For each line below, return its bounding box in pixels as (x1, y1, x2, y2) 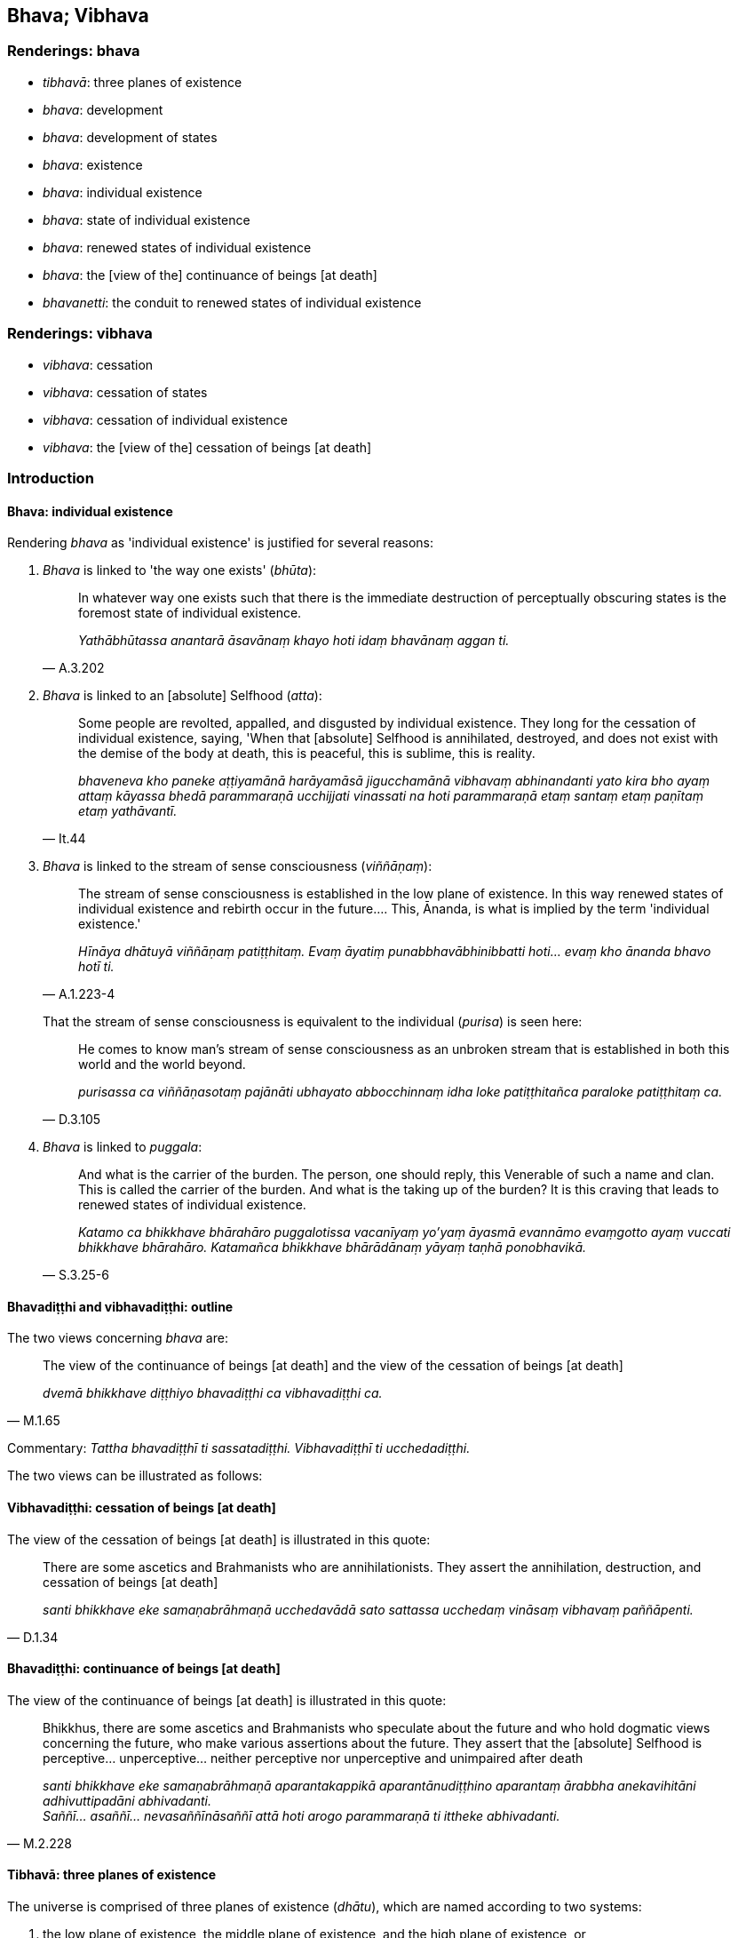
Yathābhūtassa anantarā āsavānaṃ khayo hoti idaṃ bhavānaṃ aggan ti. (78, 633, 510, 649)
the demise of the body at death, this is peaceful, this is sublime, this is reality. (78, 746, 536, 762)
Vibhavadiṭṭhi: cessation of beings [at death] (7, 1499, 276, 1515)
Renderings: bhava (7, 42, 140, 60)
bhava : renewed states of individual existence (43, 239, 312, 255)
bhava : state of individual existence (43, 211, 250, 227)
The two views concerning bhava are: (7, 1330, 228, 1346)
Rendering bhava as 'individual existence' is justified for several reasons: (7, 535, 434, 551)
